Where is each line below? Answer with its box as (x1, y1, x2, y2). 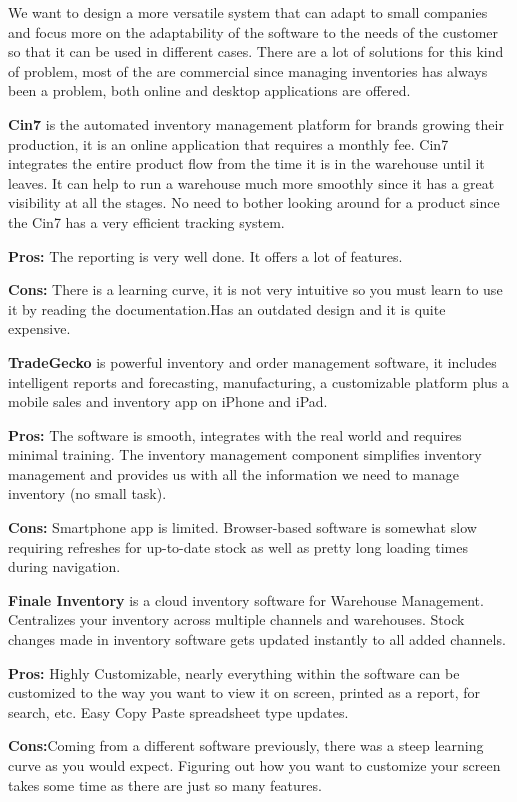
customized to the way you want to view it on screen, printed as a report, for (8, 682, 481, 703)
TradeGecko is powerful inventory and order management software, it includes (8, 351, 497, 372)
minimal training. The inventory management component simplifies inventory (8, 444, 482, 465)
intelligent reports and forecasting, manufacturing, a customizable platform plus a (8, 371, 510, 392)
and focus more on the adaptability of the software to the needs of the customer (8, 21, 499, 42)
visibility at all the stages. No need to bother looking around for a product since (8, 192, 500, 213)
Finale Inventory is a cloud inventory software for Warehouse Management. (8, 589, 484, 610)
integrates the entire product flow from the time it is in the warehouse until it (8, 153, 485, 174)
